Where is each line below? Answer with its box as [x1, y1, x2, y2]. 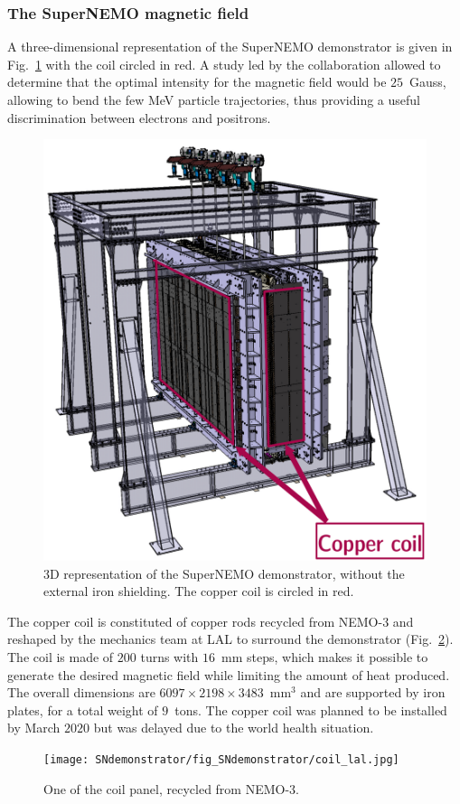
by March [7, 718, 61, 737]
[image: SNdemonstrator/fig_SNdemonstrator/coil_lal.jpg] [43, 752, 399, 766]
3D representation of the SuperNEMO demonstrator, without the [43, 563, 405, 582]
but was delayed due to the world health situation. [93, 718, 374, 737]
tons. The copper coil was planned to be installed [174, 700, 447, 719]
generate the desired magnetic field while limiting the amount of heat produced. [7, 665, 450, 684]
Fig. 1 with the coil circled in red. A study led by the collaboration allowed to [7, 54, 441, 73]
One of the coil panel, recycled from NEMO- [43, 779, 290, 798]
